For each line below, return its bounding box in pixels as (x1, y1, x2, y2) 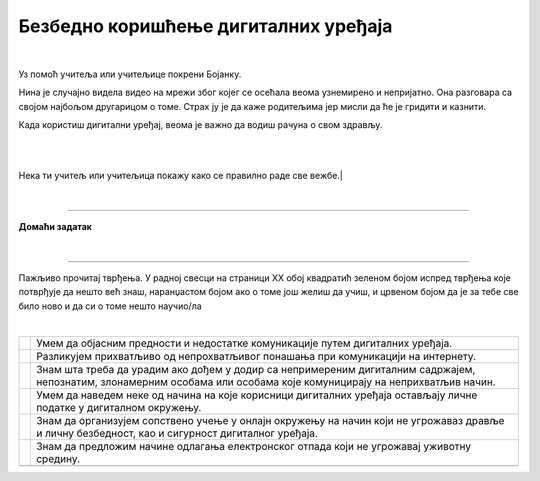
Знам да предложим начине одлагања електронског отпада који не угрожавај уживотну (36, 440, 472, 454)
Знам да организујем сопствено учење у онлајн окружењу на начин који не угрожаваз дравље (36, 414, 505, 428)
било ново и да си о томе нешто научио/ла (18, 300, 202, 312)
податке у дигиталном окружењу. (36, 401, 202, 415)
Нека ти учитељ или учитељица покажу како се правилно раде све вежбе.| (18, 170, 344, 182)
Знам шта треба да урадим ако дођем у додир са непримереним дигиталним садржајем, (36, 363, 476, 377)
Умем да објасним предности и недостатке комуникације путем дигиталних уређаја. (36, 336, 453, 350)
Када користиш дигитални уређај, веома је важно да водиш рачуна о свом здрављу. (18, 119, 383, 131)
